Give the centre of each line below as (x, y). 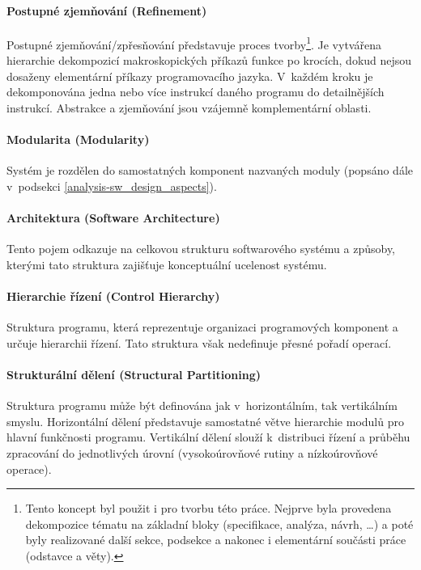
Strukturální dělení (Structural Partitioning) (134, 374)
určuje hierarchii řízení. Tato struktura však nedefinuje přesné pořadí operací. (199, 342)
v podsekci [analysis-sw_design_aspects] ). (112, 186)
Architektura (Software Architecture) (113, 217)
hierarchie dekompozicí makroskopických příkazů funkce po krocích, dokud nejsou (209, 60)
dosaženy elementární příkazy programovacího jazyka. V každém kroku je (190, 76)
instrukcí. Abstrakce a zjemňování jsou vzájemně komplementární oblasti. (189, 107)
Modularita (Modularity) (78, 139)
